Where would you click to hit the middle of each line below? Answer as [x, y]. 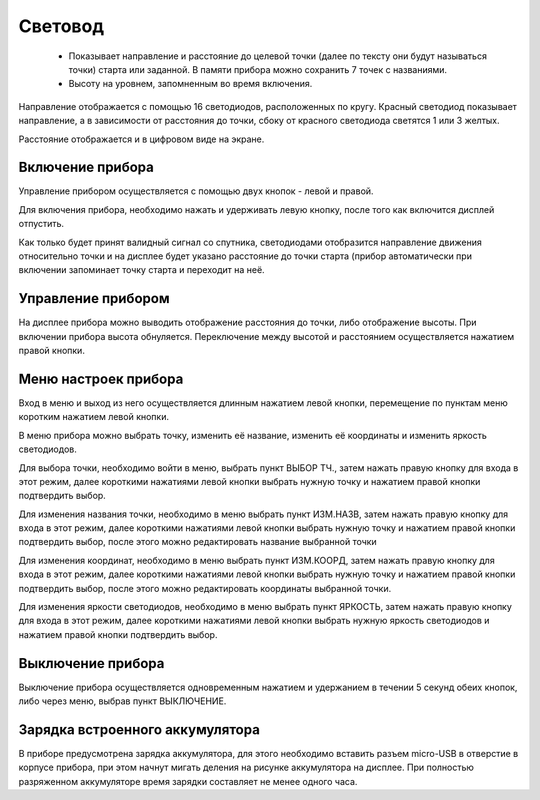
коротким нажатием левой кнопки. [94, 417]
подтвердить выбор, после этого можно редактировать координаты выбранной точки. [205, 588]
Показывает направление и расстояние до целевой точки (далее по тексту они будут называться [277, 56]
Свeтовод [61, 26]
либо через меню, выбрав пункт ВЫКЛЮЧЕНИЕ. [122, 701]
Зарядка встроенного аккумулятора [139, 729]
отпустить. [41, 224]
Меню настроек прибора [101, 378]
